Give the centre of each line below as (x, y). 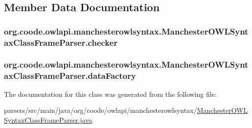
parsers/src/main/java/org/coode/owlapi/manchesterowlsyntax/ (101, 110)
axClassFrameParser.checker (61, 42)
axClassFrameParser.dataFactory (70, 76)
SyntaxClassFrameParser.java (48, 119)
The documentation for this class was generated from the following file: (110, 94)
